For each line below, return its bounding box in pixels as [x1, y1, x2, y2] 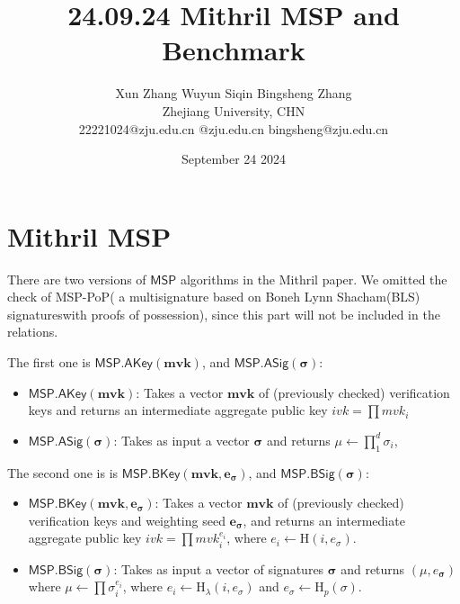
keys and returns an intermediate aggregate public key [28, 401, 328, 419]
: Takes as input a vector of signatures [113, 559, 324, 578]
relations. [7, 322, 58, 341]
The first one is [7, 353, 91, 371]
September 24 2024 [181, 149, 286, 168]
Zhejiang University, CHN [162, 101, 305, 120]
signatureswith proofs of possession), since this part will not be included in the [7, 304, 440, 323]
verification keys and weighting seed [28, 510, 226, 529]
